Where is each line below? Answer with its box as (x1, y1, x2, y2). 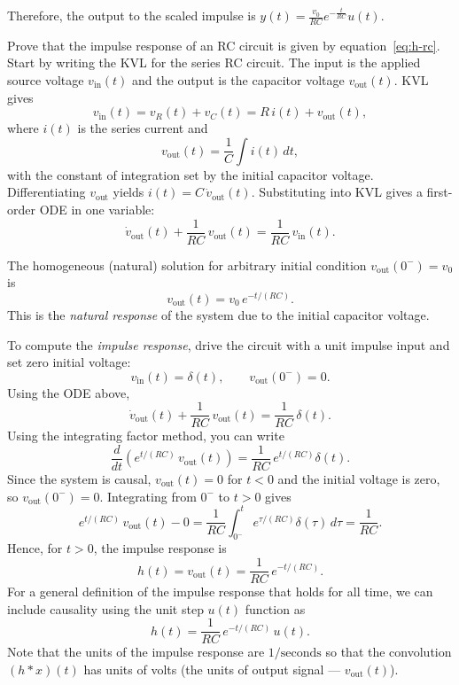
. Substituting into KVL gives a (251, 183, 423, 201)
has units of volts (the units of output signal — (83, 659, 341, 678)
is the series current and (77, 119, 208, 137)
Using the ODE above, (7, 383, 130, 401)
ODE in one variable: (39, 199, 155, 218)
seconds (280, 647, 322, 660)
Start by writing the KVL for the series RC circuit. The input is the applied (7, 53, 421, 72)
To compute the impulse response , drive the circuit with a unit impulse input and (7, 335, 450, 354)
